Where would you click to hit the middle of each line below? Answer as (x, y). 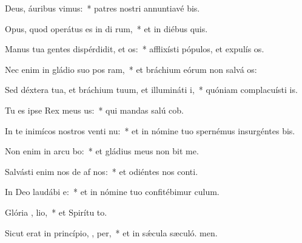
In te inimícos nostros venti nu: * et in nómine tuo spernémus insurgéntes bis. (150, 130)
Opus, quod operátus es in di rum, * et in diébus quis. (106, 28)
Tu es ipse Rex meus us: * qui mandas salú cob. (95, 110)
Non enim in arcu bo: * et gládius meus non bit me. (102, 151)
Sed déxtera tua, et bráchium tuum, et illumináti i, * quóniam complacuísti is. (151, 90)
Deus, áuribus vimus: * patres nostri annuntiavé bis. (102, 8)
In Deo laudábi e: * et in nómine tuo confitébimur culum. (112, 192)
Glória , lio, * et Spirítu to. (56, 212)
